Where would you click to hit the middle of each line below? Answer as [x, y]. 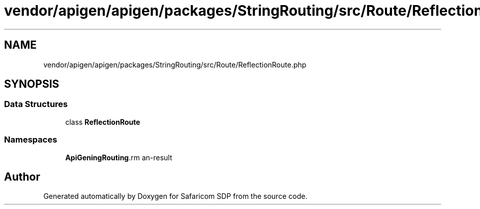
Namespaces [31, 140]
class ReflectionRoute [103, 122]
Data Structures [36, 104]
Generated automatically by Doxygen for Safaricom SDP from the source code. [175, 196]
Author [22, 177]
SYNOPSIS [32, 84]
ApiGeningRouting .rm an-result [119, 157]
